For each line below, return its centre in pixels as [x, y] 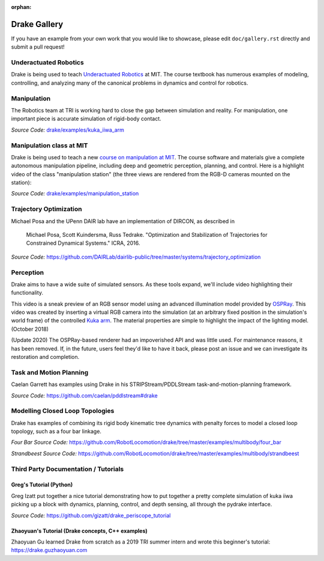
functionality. [27, 293]
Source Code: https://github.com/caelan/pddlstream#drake [85, 395]
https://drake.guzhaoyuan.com [49, 550]
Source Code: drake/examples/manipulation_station [75, 194]
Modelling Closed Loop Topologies [63, 411]
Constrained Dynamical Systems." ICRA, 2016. [83, 243]
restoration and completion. [45, 357]
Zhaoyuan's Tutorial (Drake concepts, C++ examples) [79, 531]
